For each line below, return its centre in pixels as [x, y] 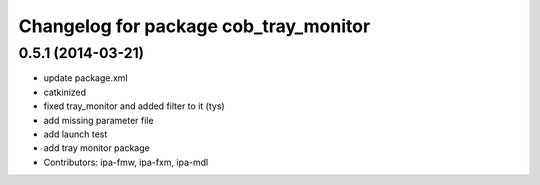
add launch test [75, 134]
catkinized [65, 92]
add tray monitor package [96, 148]
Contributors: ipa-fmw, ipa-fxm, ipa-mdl [126, 162]
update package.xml [86, 78]
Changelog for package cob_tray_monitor [194, 26]
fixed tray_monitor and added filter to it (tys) [134, 106]
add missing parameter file [98, 120]
